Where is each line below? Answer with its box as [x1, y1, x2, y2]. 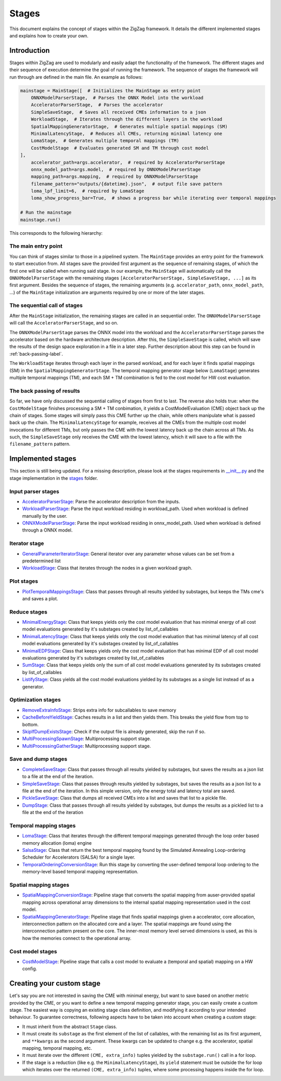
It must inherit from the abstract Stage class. [22, 1023, 118, 1030]
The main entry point [9, 242, 63, 250]
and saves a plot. [22, 595, 58, 602]
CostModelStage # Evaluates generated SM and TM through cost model [31, 145, 209, 151]
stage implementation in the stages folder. [9, 475, 98, 481]
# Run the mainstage [20, 210, 72, 215]
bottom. [22, 721, 39, 727]
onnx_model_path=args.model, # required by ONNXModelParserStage [31, 167, 201, 172]
